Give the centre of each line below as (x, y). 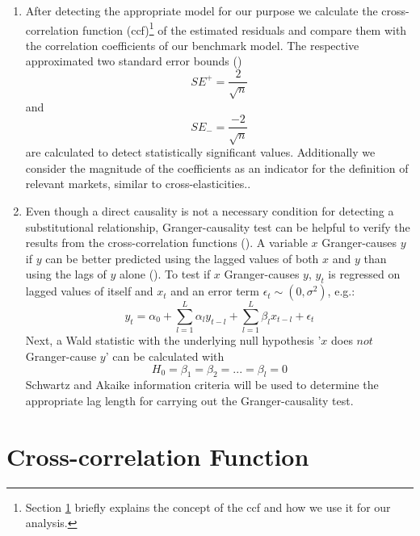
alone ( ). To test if (165, 274)
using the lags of (66, 274)
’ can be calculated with (165, 356)
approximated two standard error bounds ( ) (134, 61)
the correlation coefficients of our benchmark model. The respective (192, 45)
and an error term (215, 291)
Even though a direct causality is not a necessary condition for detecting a (210, 211)
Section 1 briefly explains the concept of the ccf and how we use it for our (208, 507)
